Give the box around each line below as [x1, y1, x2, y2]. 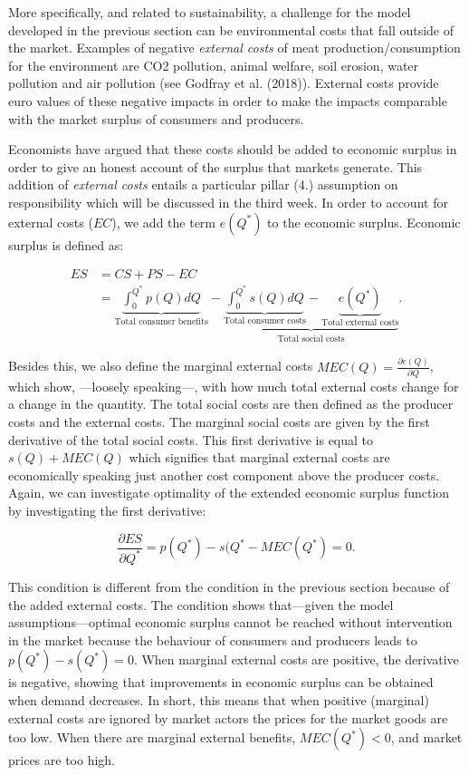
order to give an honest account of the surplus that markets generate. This [8, 157, 423, 176]
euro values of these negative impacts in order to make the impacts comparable [8, 91, 447, 110]
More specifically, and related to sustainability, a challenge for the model [8, 3, 411, 21]
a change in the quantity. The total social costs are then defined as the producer [8, 394, 454, 413]
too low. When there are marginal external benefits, [8, 728, 296, 747]
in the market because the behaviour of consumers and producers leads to [8, 630, 417, 649]
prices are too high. [8, 751, 115, 770]
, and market [390, 728, 463, 747]
